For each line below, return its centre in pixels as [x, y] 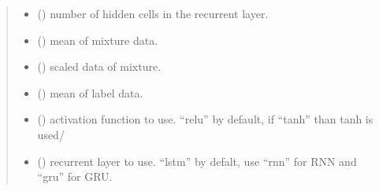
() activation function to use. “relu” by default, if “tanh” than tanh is [205, 119]
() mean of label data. [90, 92]
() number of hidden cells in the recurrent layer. [153, 13]
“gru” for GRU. [75, 176]
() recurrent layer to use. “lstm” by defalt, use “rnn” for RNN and [197, 161]
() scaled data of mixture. [99, 66]
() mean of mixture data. [98, 40]
